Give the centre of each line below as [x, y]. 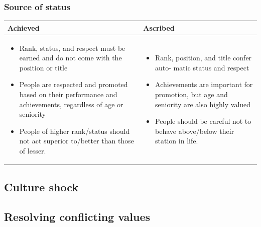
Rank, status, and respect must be [72, 48]
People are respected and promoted [74, 84]
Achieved [24, 27]
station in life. [177, 141]
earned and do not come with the [71, 58]
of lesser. [33, 150]
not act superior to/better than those [77, 141]
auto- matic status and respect [202, 67]
